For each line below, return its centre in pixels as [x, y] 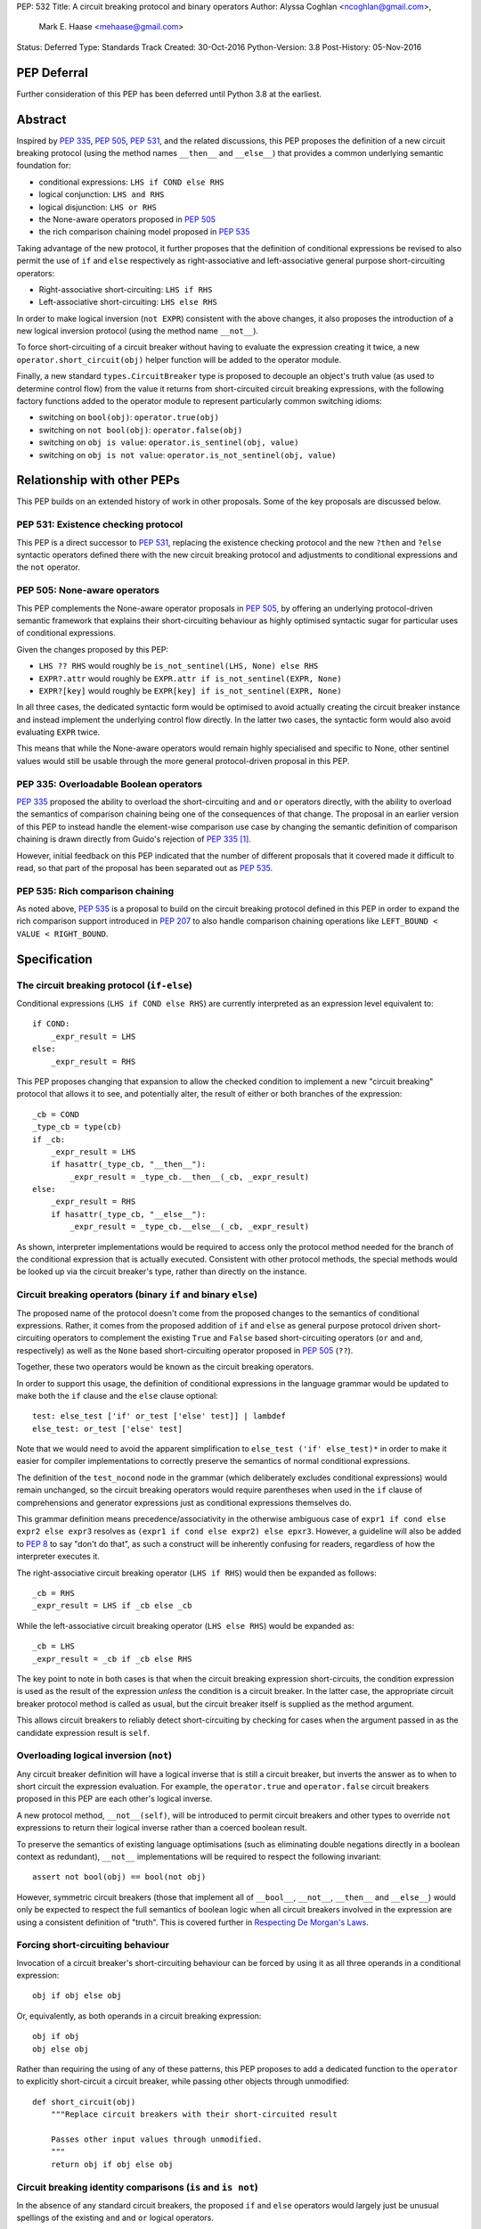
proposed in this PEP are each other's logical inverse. [114, 1799]
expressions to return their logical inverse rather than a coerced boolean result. [162, 1828]
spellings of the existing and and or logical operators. [115, 2218]
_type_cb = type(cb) [77, 1127]
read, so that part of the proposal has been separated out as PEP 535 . [145, 868]
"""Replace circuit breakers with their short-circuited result [194, 2114]
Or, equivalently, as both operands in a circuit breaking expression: [139, 2016]
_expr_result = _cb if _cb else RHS [112, 1659]
